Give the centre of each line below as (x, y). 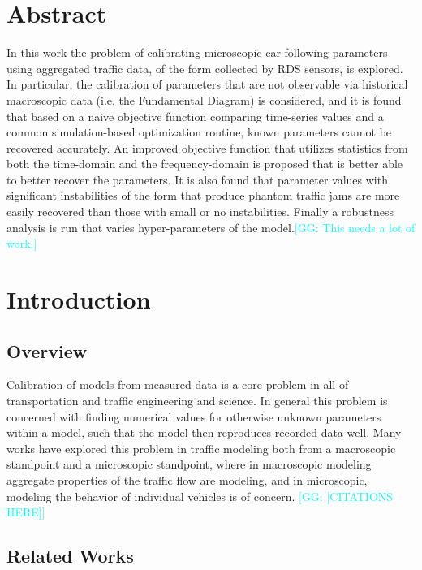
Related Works (70, 556)
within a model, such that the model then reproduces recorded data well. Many (204, 432)
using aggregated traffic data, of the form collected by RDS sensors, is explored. (205, 68)
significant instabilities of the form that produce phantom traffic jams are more (203, 195)
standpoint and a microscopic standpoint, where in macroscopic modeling (189, 464)
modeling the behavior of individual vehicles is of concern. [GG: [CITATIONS (200, 496)
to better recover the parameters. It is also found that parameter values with (197, 179)
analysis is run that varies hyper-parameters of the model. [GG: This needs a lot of (211, 227)
